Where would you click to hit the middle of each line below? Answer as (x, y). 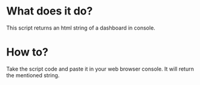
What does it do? (50, 11)
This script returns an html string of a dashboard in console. (81, 28)
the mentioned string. (33, 75)
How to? (27, 52)
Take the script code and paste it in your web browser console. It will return (100, 69)
